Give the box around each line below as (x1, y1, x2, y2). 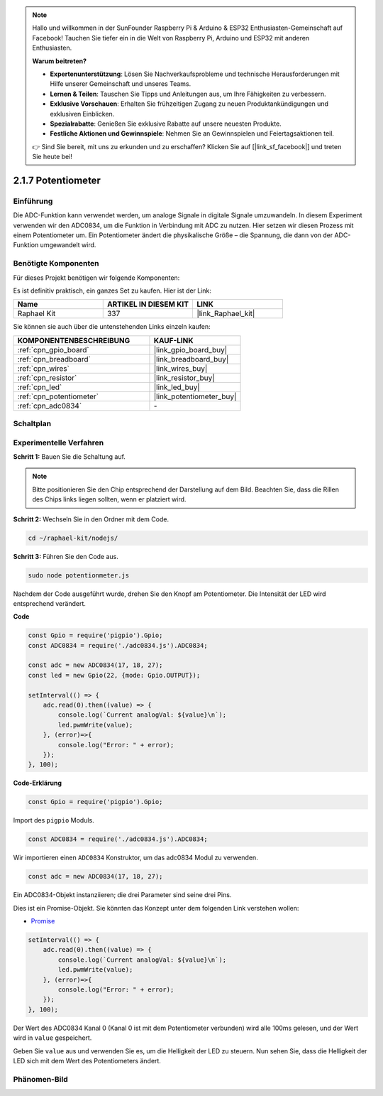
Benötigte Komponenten (13, 259, 99, 268)
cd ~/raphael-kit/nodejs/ (28, 533, 118, 542)
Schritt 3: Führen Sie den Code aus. (13, 552, 118, 560)
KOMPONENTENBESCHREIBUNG (17, 335, 131, 345)
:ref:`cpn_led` (17, 382, 62, 392)
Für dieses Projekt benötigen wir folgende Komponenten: (13, 273, 180, 282)
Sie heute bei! (32, 153, 72, 161)
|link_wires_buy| (153, 363, 208, 373)
